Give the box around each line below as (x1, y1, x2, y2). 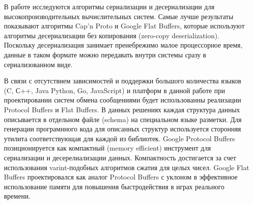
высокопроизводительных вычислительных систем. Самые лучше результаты (4, 11, 233, 21)
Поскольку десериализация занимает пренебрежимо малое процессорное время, (4, 40, 243, 50)
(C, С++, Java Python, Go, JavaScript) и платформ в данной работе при (4, 85, 225, 95)
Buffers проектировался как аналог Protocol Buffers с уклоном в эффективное (4, 172, 238, 182)
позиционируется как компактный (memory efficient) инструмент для (4, 143, 211, 153)
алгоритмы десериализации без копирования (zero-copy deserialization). (4, 30, 220, 40)
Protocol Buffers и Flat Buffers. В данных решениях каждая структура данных (4, 104, 240, 114)
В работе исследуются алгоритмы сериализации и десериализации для (4, 1, 215, 11)
